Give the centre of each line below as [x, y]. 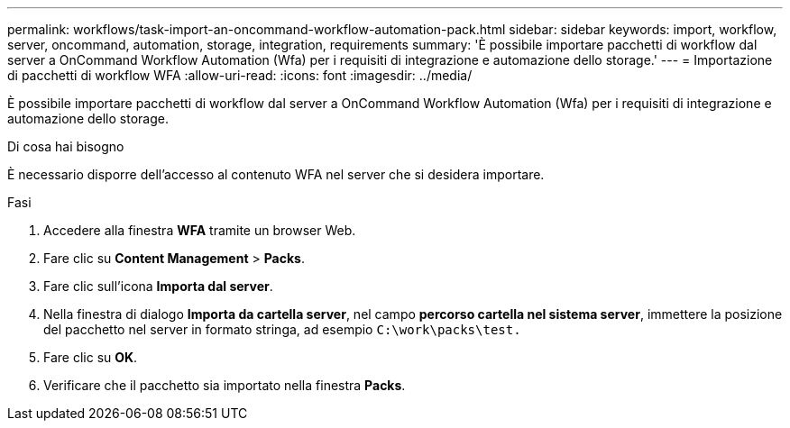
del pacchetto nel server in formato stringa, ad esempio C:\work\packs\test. [282, 329]
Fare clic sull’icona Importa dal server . [158, 286]
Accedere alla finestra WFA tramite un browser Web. [200, 230]
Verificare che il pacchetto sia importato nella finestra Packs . [225, 385]
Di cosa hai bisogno [66, 146]
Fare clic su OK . [91, 357]
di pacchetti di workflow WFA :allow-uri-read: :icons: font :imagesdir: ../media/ [240, 75]
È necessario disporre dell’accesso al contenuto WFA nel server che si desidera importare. [276, 174]
